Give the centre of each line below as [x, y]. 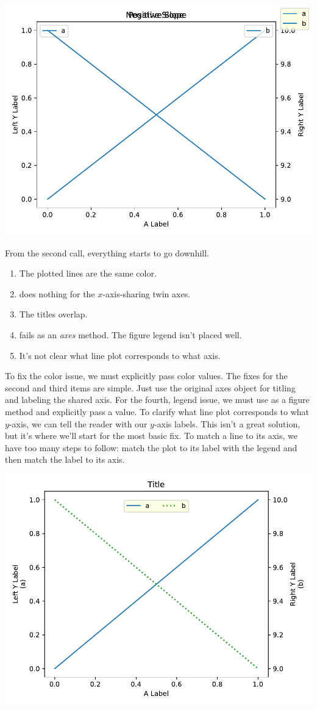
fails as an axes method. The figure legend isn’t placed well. [130, 334]
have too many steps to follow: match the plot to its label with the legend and [151, 447]
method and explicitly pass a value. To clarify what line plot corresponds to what [157, 411]
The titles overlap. [53, 314]
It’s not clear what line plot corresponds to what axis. [120, 355]
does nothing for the [57, 293]
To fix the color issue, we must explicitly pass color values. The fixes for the [146, 376]
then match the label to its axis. [65, 459]
